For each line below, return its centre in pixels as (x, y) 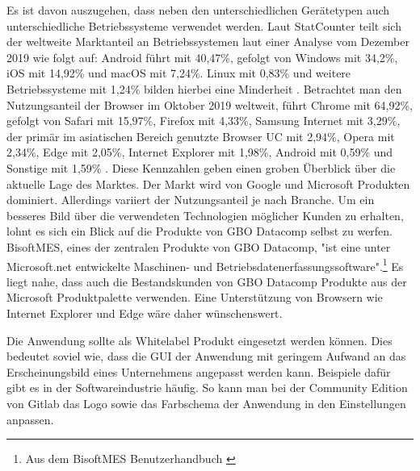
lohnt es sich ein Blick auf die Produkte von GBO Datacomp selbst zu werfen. (200, 231)
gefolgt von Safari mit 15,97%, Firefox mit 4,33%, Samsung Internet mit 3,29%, (204, 121)
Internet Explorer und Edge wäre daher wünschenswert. (145, 313)
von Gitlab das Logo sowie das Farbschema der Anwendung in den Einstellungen (206, 403)
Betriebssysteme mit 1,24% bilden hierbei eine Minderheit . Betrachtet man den (204, 88)
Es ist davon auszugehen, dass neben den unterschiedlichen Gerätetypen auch (198, 10)
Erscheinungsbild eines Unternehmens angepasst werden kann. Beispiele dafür (199, 371)
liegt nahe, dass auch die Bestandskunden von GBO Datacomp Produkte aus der (207, 281)
